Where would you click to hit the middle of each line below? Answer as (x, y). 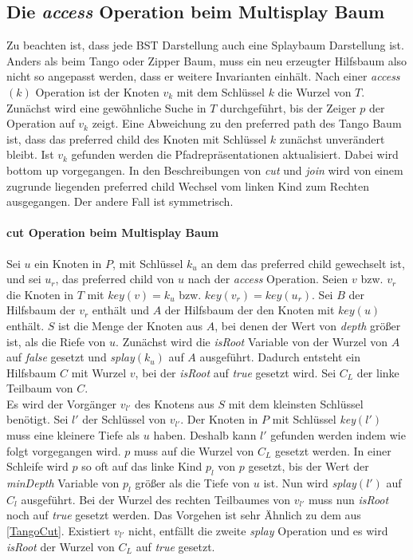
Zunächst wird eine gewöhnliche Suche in (106, 107)
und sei (24, 279)
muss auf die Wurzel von (194, 450)
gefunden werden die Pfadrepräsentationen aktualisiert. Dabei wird (235, 154)
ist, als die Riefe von (56, 341)
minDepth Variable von (63, 483)
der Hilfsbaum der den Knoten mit (250, 310)
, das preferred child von (115, 279)
